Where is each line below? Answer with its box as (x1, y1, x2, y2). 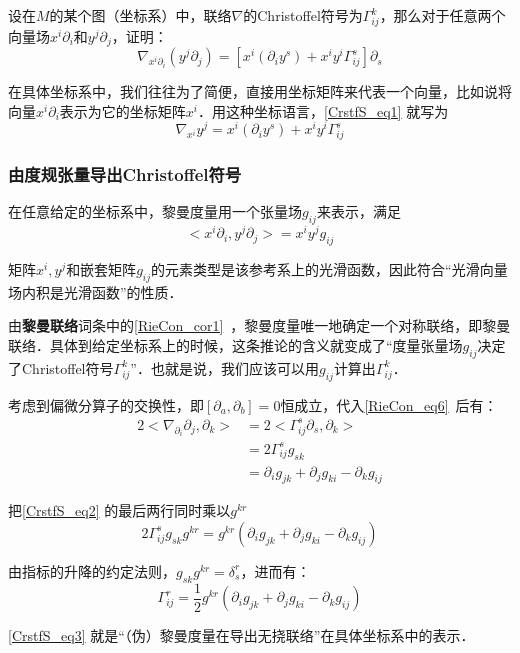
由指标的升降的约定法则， (8, 560, 176, 581)
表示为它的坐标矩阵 (59, 100, 186, 121)
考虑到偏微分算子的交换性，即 (8, 394, 204, 415)
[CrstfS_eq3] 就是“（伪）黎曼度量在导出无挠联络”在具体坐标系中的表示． (8, 625, 475, 646)
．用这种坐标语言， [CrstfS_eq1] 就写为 (197, 100, 449, 121)
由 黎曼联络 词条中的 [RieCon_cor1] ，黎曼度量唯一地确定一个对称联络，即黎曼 (8, 315, 511, 336)
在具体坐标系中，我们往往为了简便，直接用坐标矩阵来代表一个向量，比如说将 (8, 81, 512, 102)
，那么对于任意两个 (379, 5, 506, 25)
